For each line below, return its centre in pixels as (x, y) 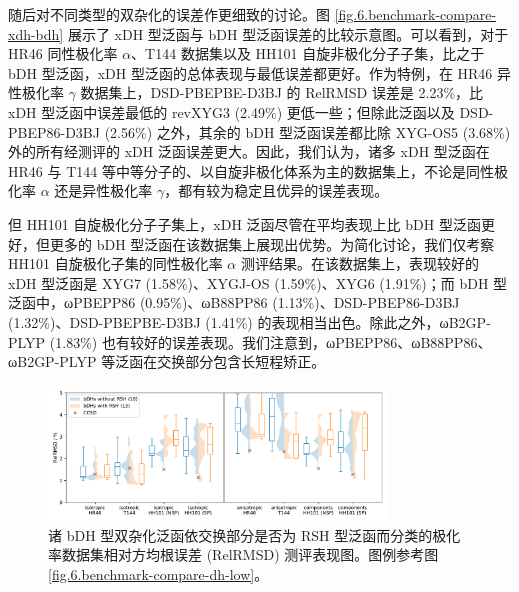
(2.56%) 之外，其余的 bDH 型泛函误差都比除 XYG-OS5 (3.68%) (307, 131)
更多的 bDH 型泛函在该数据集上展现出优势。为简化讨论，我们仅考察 (272, 243)
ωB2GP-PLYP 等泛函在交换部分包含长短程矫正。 (167, 361)
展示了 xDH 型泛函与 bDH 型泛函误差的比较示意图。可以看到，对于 (288, 33)
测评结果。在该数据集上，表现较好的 (359, 263)
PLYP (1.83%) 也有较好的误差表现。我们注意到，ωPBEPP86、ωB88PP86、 (250, 341)
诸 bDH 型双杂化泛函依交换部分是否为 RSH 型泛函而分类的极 (247, 534)
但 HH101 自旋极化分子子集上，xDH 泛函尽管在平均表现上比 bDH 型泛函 (244, 223)
